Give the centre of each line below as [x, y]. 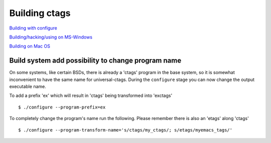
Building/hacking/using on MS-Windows [51, 37]
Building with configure [33, 28]
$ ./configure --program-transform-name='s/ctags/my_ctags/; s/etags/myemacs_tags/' [125, 130]
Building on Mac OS [30, 46]
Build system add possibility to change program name [95, 61]
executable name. [28, 86]
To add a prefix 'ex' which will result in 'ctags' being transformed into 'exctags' [91, 95]
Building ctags [40, 13]
